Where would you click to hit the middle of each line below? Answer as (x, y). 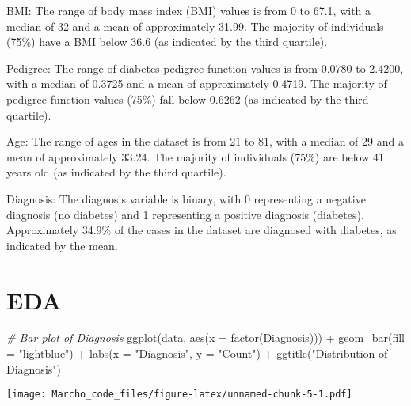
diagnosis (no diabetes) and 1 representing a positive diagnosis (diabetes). (185, 214)
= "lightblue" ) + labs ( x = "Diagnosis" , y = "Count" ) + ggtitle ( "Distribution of (197, 353)
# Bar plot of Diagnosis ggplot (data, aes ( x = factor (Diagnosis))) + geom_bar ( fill (205, 338)
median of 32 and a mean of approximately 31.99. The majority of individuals (195, 26)
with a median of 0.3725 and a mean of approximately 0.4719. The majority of (197, 83)
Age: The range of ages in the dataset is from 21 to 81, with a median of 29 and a (205, 141)
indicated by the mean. (62, 245)
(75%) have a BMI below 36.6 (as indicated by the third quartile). (167, 42)
